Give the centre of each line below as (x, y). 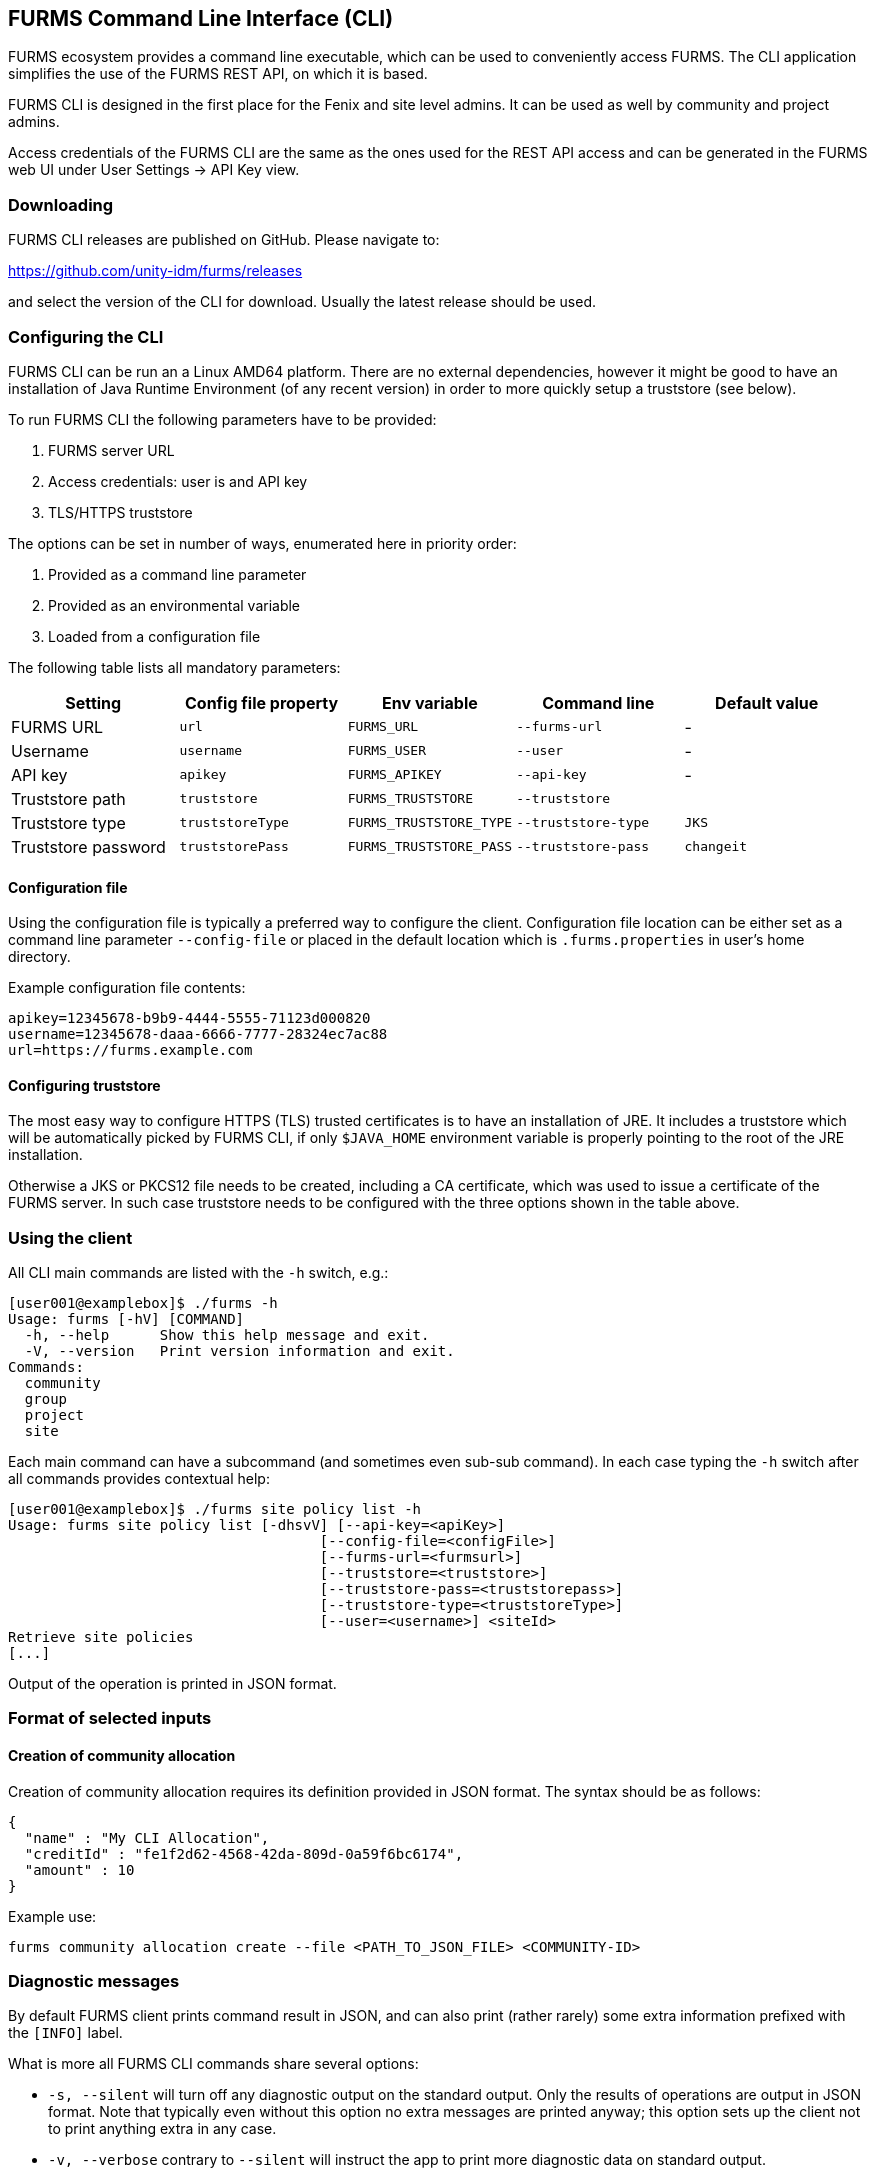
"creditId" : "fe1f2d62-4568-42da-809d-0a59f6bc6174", (244, 1853)
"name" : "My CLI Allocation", (147, 1837)
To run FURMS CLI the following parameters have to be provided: (222, 419)
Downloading (61, 204)
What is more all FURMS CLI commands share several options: (213, 2064)
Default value (767, 702)
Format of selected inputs (110, 1718)
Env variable (430, 702)
